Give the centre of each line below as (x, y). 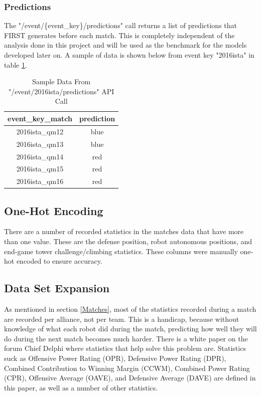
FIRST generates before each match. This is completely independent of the (119, 35)
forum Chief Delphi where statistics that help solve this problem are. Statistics (125, 348)
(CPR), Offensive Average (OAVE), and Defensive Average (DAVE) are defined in (130, 378)
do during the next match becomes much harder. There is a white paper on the (126, 338)
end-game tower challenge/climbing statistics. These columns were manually (121, 251)
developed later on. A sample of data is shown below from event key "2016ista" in (129, 55)
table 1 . (16, 64)
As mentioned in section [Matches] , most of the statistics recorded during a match (130, 309)
